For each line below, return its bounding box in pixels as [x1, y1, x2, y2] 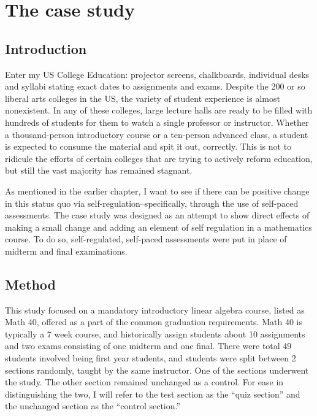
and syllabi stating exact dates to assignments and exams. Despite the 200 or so [5, 80, 305, 93]
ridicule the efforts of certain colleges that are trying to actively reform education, [5, 152, 313, 164]
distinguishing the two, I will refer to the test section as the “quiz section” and [5, 387, 300, 400]
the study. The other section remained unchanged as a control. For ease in [5, 376, 284, 388]
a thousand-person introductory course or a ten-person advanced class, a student [5, 128, 308, 141]
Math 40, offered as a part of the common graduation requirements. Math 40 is [5, 315, 302, 328]
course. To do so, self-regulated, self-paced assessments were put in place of [5, 233, 287, 245]
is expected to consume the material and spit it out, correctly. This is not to [5, 140, 292, 153]
